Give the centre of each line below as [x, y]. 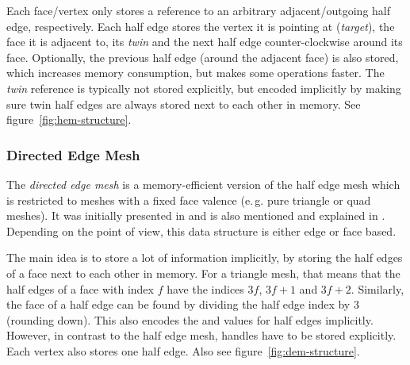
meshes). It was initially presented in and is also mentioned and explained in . [196, 215]
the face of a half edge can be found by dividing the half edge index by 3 [183, 304]
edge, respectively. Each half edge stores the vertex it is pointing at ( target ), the [201, 26]
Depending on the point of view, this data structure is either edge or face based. [201, 231]
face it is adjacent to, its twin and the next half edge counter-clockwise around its [205, 42]
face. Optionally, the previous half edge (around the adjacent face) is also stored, [203, 57]
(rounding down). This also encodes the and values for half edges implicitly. [190, 319]
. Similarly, [377, 288]
